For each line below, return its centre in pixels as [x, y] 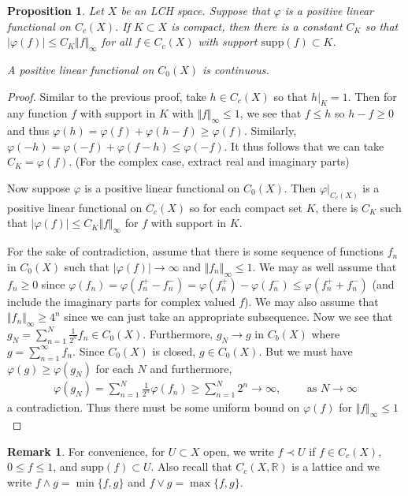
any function [37, 113]
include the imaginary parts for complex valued [121, 301]
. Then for [372, 96]
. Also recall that [191, 466]
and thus [28, 131]
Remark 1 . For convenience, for [86, 451]
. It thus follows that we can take [304, 145]
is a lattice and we [336, 466]
